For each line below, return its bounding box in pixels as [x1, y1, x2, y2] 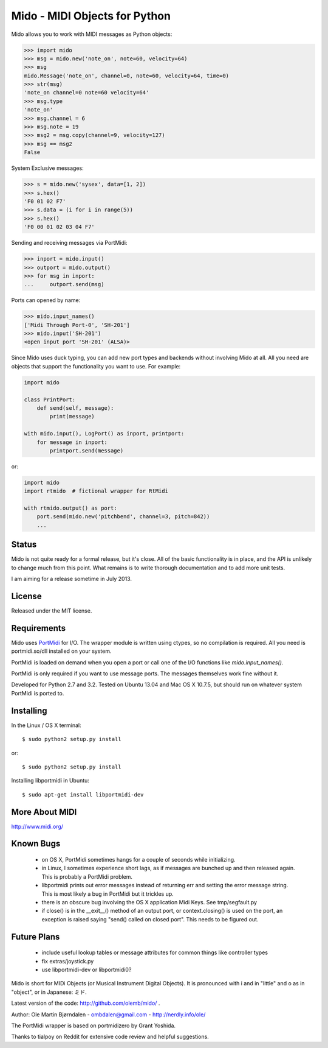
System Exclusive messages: [11, 164, 84, 172]
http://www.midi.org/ [11, 823, 64, 830]
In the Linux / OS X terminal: [11, 722, 81, 729]
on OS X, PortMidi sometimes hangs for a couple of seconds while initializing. [41, 856, 236, 863]
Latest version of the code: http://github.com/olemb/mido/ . [11, 999, 160, 1007]
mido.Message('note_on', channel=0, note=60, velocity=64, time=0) [24, 72, 230, 79]
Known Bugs [11, 839, 61, 849]
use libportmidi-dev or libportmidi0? [41, 966, 132, 973]
